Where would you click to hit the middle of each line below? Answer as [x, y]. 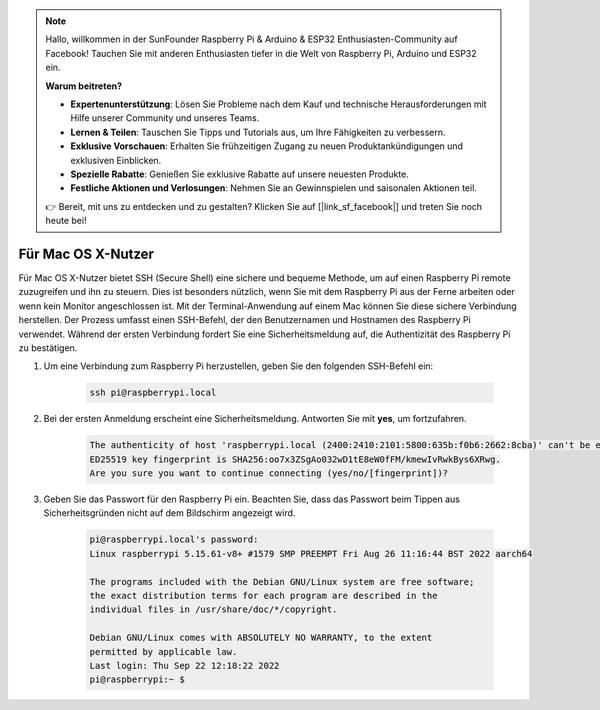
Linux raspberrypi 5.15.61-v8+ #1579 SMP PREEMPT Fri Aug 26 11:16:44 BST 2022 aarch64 [311, 553]
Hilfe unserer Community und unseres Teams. [165, 118]
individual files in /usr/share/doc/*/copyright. [213, 609]
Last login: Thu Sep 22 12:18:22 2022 [184, 665]
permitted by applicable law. [163, 651]
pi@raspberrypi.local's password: [174, 539]
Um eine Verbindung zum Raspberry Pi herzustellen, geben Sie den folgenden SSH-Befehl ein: [238, 366]
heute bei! [66, 221]
